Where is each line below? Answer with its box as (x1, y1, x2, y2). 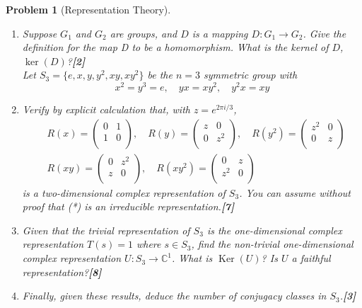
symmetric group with (204, 67, 298, 82)
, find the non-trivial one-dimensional (191, 236, 354, 251)
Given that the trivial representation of (22, 222, 190, 237)
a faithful (291, 251, 331, 266)
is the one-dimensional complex (206, 222, 342, 237)
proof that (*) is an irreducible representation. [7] (22, 199, 235, 214)
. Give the (303, 25, 346, 40)
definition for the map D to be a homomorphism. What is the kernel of (22, 40, 329, 55)
